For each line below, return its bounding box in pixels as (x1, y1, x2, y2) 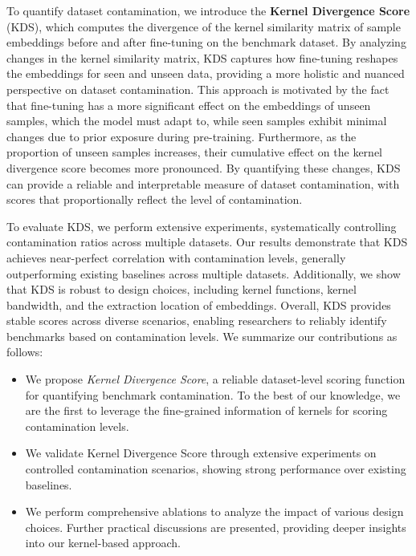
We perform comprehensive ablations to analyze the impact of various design (25, 503, 404, 520)
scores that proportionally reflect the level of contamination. (6, 191, 303, 208)
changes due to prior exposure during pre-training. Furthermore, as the (6, 128, 357, 144)
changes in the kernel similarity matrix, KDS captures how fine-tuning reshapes (6, 49, 398, 66)
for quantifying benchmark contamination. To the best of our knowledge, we (25, 386, 401, 403)
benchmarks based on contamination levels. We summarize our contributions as (6, 327, 398, 344)
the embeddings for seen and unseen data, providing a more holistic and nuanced (6, 65, 405, 82)
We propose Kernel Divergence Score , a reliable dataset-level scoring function (25, 371, 406, 388)
